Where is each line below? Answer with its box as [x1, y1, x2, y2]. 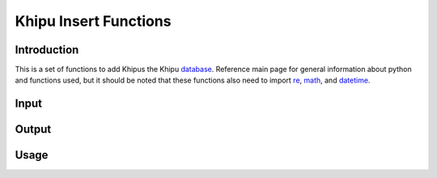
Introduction [15, 43, 79, 57]
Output [15, 122, 52, 137]
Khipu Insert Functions [15, 12, 172, 30]
